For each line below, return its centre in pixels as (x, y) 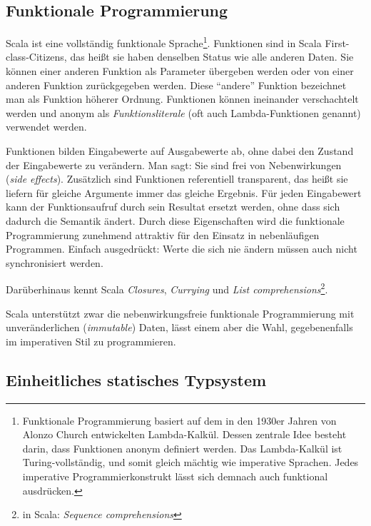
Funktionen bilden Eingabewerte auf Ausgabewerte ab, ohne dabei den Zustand (180, 151)
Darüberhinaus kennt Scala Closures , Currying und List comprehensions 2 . (167, 288)
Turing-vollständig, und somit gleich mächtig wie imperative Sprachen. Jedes (190, 462)
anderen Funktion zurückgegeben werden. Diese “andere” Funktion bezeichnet (176, 85)
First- (337, 42)
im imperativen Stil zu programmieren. (91, 341)
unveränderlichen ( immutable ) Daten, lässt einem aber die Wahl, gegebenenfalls (179, 327)
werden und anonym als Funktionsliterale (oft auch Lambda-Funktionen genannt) (183, 112)
